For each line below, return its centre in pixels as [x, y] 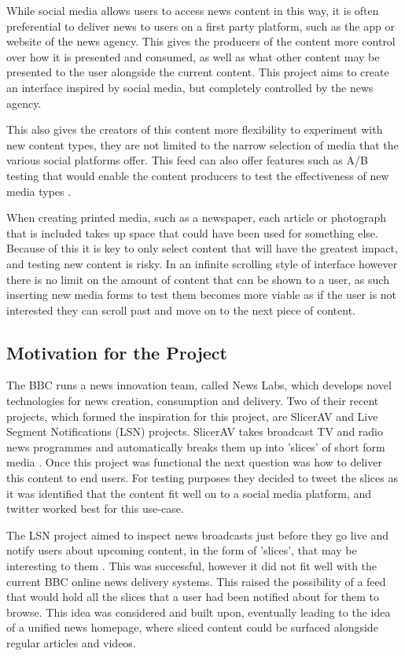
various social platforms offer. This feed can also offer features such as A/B [187, 160]
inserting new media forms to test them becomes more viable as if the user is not [202, 295]
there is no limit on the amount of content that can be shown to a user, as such [198, 279]
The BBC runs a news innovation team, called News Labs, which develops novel [199, 385]
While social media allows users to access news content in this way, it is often [193, 10]
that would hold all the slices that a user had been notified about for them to [193, 597]
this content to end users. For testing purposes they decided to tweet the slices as [202, 478]
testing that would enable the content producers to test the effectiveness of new [198, 175]
